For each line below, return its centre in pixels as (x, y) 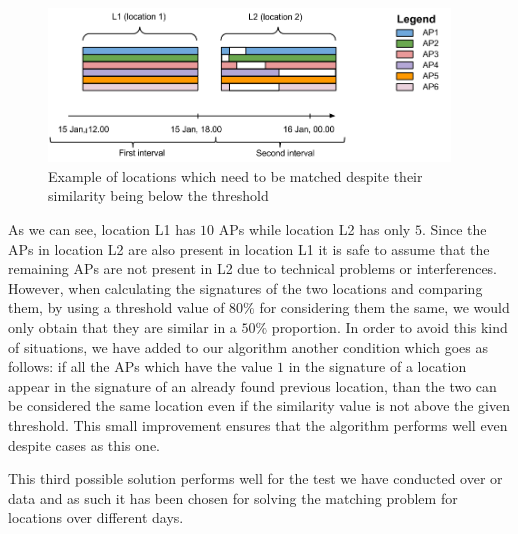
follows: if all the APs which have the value (140, 366)
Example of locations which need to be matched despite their (235, 175)
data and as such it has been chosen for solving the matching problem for (233, 497)
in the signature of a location (377, 366)
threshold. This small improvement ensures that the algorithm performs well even (258, 425)
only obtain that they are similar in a (122, 327)
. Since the (454, 229)
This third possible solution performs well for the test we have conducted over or (255, 478)
